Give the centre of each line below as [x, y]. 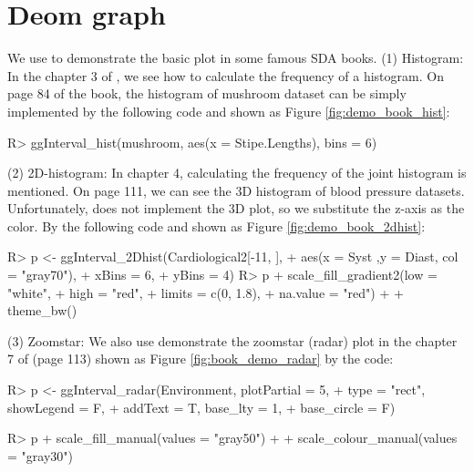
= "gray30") [40, 455]
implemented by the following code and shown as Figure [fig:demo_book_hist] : [229, 111]
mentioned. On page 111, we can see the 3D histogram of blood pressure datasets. [236, 190]
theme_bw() [42, 310]
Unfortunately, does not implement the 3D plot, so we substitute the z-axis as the [236, 208]
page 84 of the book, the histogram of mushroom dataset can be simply [207, 93]
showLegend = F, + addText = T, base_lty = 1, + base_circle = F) [201, 407]
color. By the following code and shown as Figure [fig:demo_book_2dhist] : [216, 226]
